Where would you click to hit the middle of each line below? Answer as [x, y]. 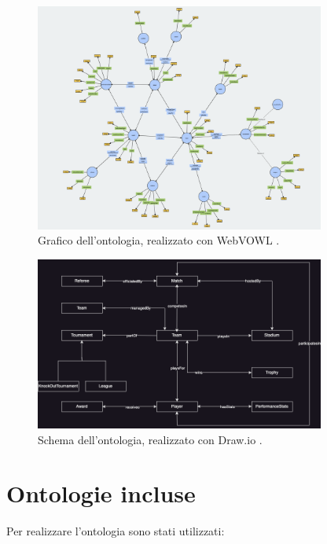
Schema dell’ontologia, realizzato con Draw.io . [150, 439]
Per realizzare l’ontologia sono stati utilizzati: [116, 531]
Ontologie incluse [101, 493]
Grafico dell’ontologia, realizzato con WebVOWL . [159, 240]
